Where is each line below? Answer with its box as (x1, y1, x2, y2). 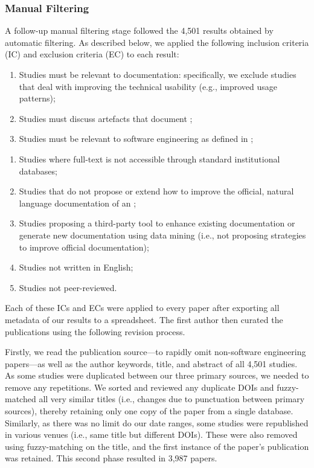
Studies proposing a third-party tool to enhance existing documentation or (19, 217, 295, 229)
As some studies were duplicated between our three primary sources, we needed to (5, 369, 309, 382)
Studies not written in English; (19, 261, 133, 274)
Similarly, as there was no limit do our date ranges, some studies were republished (5, 416, 309, 429)
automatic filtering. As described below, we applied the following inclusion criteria (5, 36, 309, 48)
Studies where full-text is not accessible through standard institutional (19, 152, 280, 165)
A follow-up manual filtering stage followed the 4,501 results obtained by (5, 24, 274, 37)
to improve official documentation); (19, 240, 149, 253)
